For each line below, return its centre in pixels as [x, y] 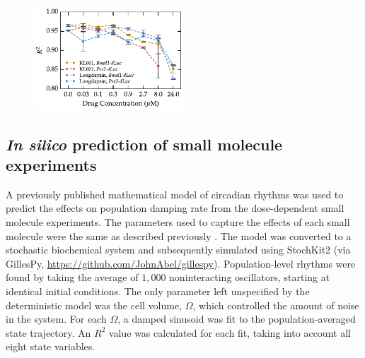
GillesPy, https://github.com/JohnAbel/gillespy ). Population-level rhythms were [181, 263]
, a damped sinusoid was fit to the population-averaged [237, 319]
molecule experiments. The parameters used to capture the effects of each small [178, 222]
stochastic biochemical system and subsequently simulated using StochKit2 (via [178, 250]
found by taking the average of [72, 277]
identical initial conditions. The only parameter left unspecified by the [158, 291]
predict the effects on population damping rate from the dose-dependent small [175, 208]
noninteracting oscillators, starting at [250, 277]
